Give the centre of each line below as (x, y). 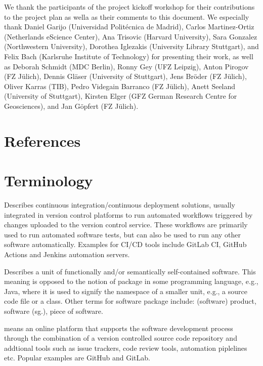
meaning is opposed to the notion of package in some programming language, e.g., (131, 281)
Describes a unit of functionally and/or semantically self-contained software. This (130, 271)
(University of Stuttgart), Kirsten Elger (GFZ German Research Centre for (121, 96)
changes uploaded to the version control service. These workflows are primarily (126, 225)
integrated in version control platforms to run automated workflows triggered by (128, 214)
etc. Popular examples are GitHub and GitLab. (77, 358)
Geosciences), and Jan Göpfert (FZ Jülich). (71, 106)
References (42, 140)
